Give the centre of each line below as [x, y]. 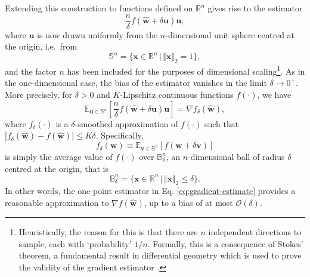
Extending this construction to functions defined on [99, 8]
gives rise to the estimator [255, 8]
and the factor [31, 71]
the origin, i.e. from [41, 46]
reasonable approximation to [57, 202]
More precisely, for [38, 94]
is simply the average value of [59, 156]
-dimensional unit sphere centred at [230, 34]
